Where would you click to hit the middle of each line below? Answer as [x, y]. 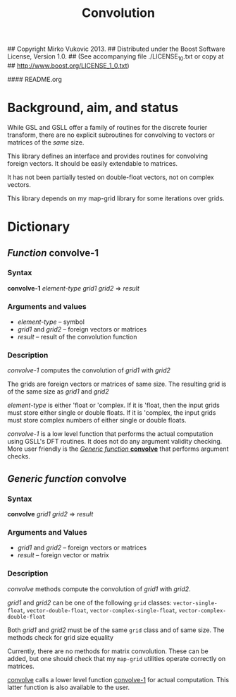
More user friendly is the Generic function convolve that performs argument [118, 449]
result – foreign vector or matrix [63, 555]
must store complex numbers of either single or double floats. [97, 420]
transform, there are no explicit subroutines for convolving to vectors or [111, 135]
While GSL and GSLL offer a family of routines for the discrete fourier [107, 127]
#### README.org [35, 79]
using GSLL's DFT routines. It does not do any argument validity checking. [115, 442]
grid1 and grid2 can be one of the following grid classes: [89, 602]
